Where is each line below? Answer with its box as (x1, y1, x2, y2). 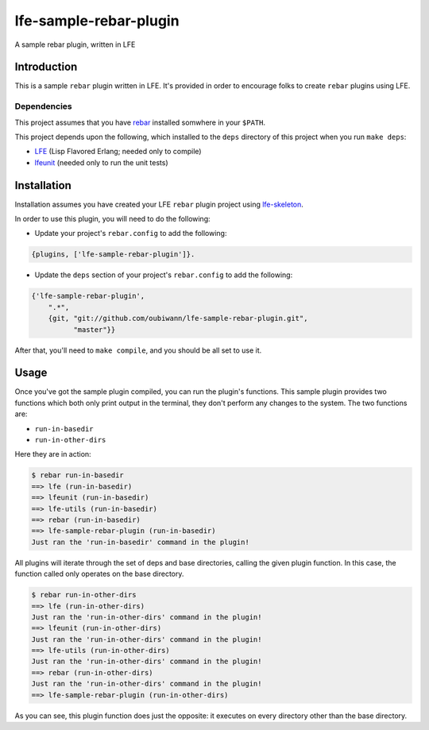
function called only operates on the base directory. (14, 569, 184, 579)
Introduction (14, 60, 78, 74)
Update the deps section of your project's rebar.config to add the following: (34, 270, 293, 280)
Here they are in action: (14, 450, 91, 459)
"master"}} (72, 325, 116, 334)
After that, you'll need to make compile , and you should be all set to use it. (14, 346, 262, 355)
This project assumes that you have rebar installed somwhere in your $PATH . (14, 118, 266, 127)
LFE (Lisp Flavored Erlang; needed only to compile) (34, 147, 202, 156)
